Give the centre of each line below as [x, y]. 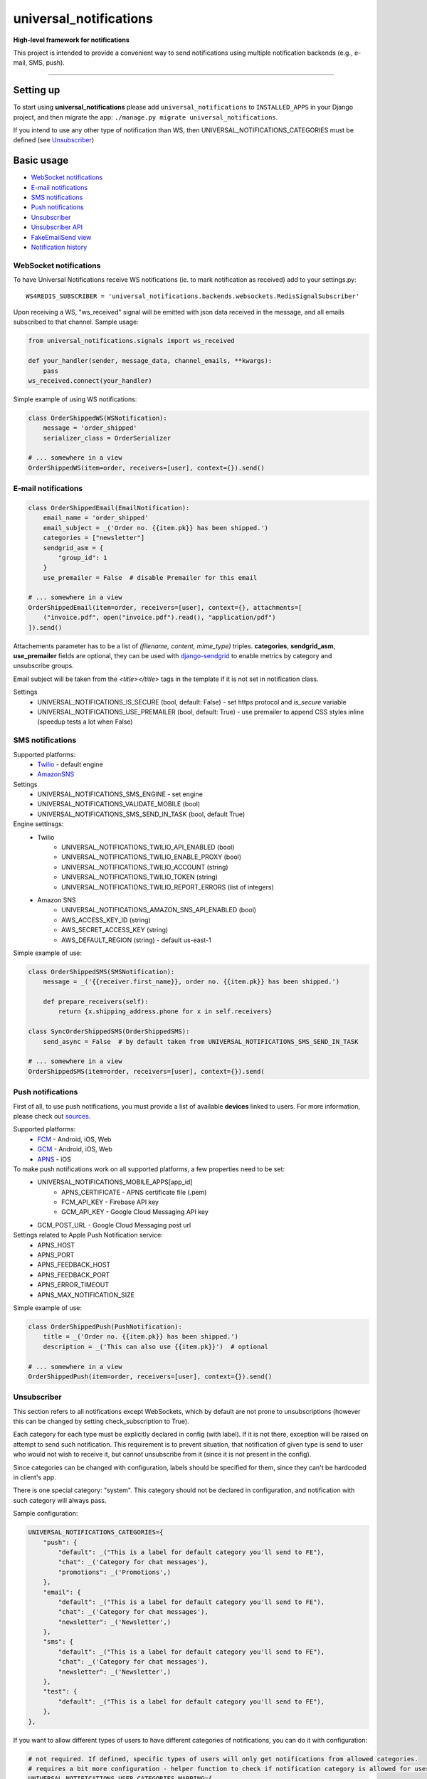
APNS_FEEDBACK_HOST [74, 1265]
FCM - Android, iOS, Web [74, 1139]
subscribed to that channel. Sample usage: [76, 322]
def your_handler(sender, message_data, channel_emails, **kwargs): [150, 361]
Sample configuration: [46, 1514]
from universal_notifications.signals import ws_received [131, 341]
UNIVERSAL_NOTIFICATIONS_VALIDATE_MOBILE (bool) [119, 804]
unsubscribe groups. [43, 666]
